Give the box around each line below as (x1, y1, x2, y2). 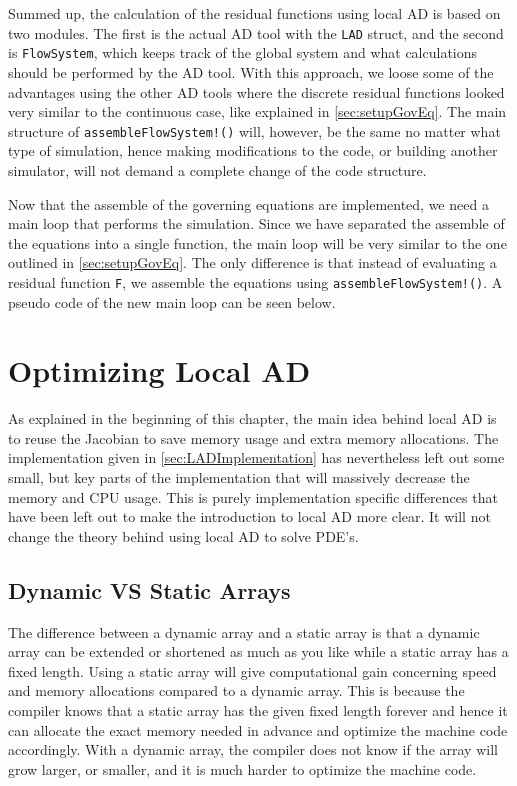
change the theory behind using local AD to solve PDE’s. (8, 525, 359, 546)
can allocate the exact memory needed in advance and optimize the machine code (8, 719, 508, 740)
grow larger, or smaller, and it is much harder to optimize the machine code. (8, 758, 477, 779)
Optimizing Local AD (8, 350, 311, 391)
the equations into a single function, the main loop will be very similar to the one (8, 232, 507, 253)
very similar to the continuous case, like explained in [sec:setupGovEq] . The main (8, 101, 507, 122)
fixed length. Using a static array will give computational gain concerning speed (8, 660, 497, 681)
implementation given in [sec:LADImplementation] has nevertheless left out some (8, 447, 505, 468)
